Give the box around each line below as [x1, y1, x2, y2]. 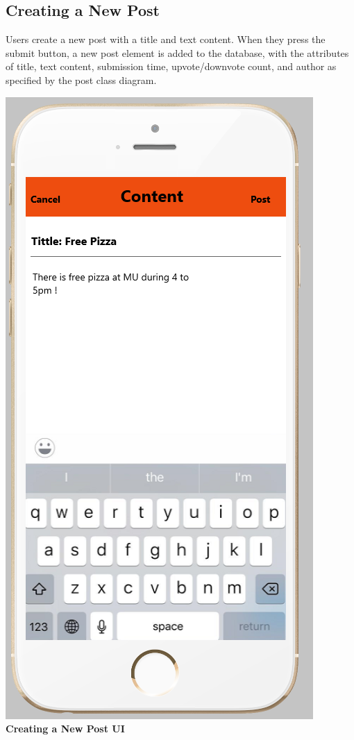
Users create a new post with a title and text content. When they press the [6, 32, 326, 47]
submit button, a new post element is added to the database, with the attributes [6, 45, 349, 60]
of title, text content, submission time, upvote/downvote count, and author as [6, 59, 337, 74]
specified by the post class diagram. [6, 72, 157, 87]
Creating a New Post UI [6, 721, 125, 736]
